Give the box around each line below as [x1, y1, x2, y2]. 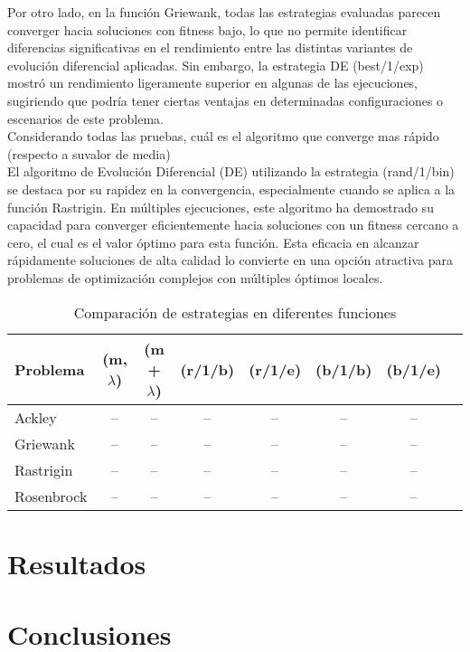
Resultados [7, 544, 146, 581]
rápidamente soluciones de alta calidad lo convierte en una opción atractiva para [7, 250, 454, 269]
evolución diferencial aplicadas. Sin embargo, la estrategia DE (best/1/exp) [7, 55, 424, 74]
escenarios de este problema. [7, 109, 164, 128]
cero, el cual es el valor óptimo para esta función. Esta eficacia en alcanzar [7, 232, 419, 251]
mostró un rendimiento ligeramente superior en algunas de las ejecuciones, [7, 73, 418, 92]
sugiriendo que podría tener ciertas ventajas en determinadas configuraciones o [7, 90, 444, 109]
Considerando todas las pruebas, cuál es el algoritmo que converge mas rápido [7, 127, 439, 146]
